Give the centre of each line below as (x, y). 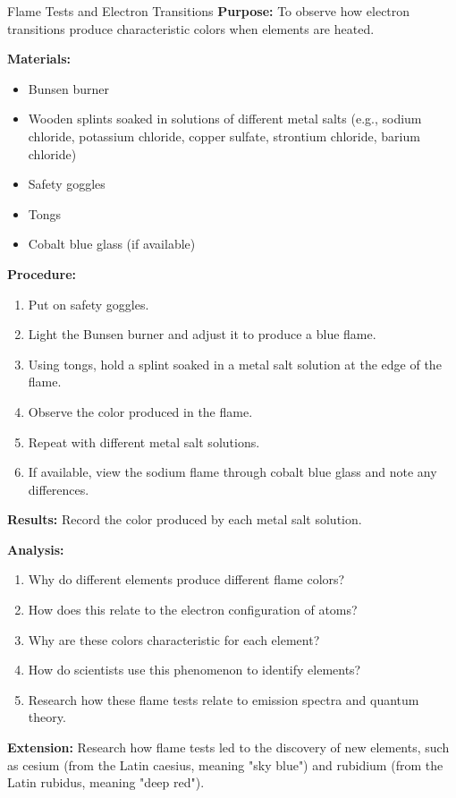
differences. (59, 489)
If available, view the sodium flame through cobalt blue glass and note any (232, 472)
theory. (47, 717)
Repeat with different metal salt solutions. (144, 441)
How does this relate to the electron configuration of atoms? (193, 610)
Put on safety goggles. (89, 304)
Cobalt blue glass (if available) (112, 244)
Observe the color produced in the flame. (140, 411)
